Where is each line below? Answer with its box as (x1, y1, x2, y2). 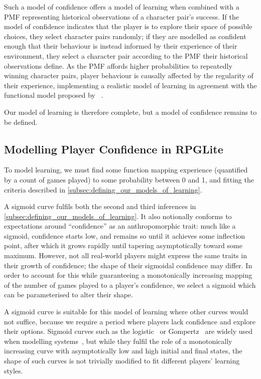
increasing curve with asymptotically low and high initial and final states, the (4, 345, 242, 356)
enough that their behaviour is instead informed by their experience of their (4, 41, 237, 51)
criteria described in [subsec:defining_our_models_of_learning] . (4, 184, 202, 195)
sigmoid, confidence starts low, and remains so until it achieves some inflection (4, 230, 245, 241)
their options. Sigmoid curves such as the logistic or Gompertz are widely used (4, 326, 253, 336)
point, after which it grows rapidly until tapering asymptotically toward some (4, 240, 242, 251)
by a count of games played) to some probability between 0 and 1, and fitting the (4, 174, 254, 184)
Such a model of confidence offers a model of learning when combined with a (4, 2, 239, 12)
